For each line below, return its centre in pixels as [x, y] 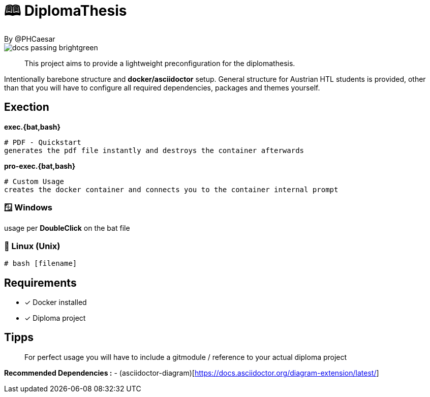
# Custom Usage [34, 181]
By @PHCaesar [30, 39]
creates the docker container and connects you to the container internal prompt [171, 189]
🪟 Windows [28, 207]
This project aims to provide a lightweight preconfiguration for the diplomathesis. [160, 63]
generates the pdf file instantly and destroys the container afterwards [154, 150]
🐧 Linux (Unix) [32, 246]
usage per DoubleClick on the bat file [67, 228]
